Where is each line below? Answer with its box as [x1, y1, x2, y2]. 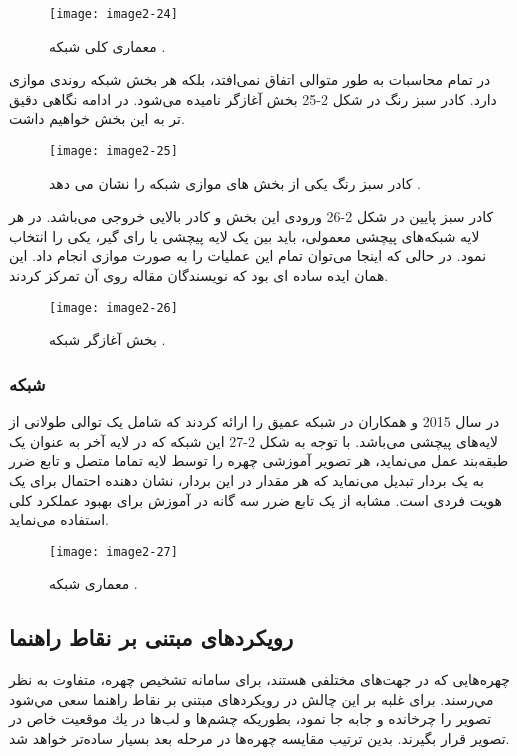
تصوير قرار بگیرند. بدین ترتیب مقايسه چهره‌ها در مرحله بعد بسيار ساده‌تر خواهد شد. [9, 727, 510, 748]
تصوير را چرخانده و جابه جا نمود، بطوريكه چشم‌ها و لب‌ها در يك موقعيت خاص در [9, 708, 492, 729]
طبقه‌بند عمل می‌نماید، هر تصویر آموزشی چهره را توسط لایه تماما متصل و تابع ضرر [9, 450, 509, 471]
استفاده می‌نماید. [9, 509, 109, 530]
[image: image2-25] [49, 144, 178, 159]
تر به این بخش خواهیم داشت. [9, 108, 185, 129]
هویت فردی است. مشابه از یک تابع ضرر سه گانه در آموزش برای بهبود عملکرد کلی [9, 489, 502, 510]
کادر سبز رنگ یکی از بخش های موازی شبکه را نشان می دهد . [49, 172, 421, 193]
